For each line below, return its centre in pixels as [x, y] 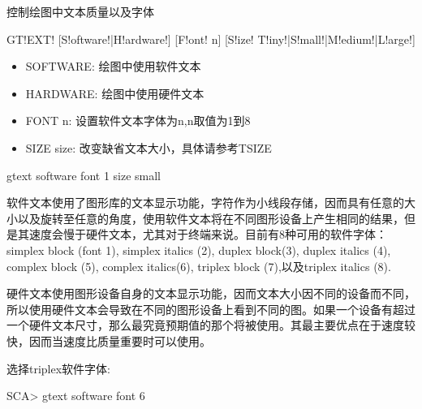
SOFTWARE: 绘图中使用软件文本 [113, 66]
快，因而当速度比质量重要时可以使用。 [109, 340]
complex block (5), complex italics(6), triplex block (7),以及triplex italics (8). [199, 266]
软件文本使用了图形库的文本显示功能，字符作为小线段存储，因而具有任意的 [205, 202]
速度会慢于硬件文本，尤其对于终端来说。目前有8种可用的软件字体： [208, 234]
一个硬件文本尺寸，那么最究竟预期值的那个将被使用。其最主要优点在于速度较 [211, 325]
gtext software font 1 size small [84, 175]
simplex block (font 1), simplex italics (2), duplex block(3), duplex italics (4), [199, 250]
